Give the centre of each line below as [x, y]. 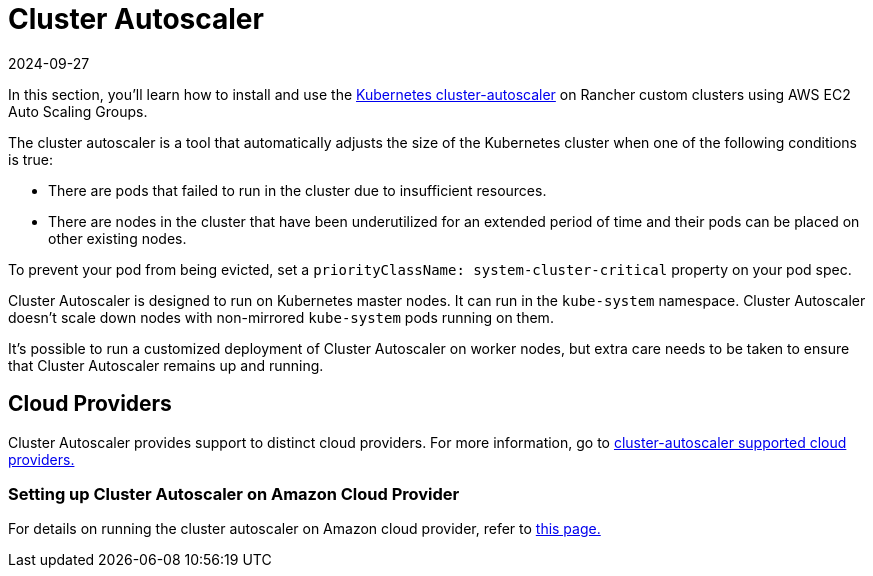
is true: [31, 159]
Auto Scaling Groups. [78, 111]
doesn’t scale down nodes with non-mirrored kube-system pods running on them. [281, 317]
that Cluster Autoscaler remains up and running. [166, 365]
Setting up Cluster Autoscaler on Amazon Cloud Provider [234, 493]
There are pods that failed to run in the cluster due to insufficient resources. [297, 190]
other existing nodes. [117, 238]
